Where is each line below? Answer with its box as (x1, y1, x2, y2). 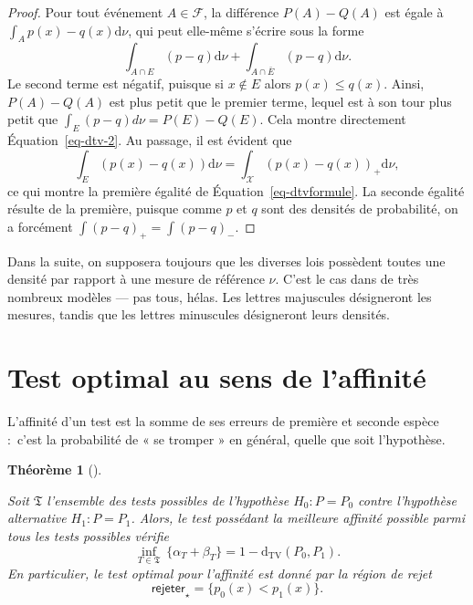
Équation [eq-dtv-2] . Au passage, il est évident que (7, 130, 292, 150)
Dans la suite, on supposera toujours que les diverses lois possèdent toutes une (7, 251, 446, 270)
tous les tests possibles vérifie (7, 527, 169, 546)
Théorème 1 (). (7, 460, 102, 479)
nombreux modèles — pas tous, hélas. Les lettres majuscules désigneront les (7, 287, 432, 306)
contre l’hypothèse (358, 490, 457, 509)
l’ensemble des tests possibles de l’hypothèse (47, 490, 289, 509)
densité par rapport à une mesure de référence (7, 269, 265, 288)
